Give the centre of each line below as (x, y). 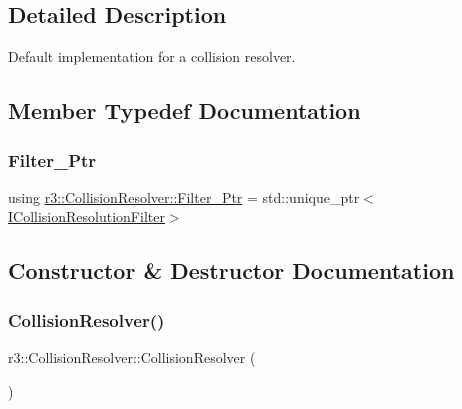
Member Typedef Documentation (184, 110)
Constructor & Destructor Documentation (231, 270)
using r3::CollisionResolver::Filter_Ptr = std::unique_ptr (184, 196)
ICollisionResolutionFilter (86, 216)
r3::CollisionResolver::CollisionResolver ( (132, 356)
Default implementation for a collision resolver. (152, 56)
